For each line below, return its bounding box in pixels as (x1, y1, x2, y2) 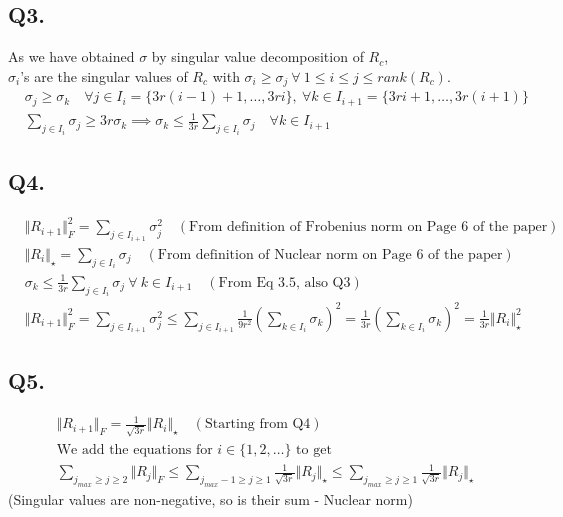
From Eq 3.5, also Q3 (218, 275, 351, 290)
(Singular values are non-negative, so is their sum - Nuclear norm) (8, 489, 413, 510)
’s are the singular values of (20, 65, 188, 86)
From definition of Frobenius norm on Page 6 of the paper (189, 220, 548, 235)
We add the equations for (56, 442, 213, 457)
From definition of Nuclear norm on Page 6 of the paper (157, 247, 503, 262)
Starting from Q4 (204, 417, 311, 432)
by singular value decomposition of (151, 46, 364, 67)
